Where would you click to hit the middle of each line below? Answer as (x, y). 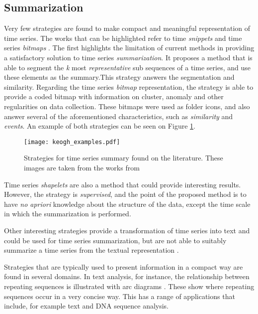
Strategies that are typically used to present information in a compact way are (124, 266)
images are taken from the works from (82, 167)
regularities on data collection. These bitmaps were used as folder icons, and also (127, 106)
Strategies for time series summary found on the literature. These (124, 158)
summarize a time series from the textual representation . (91, 250)
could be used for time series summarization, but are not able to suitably (115, 240)
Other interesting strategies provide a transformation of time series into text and (127, 230)
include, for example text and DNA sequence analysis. (86, 306)
